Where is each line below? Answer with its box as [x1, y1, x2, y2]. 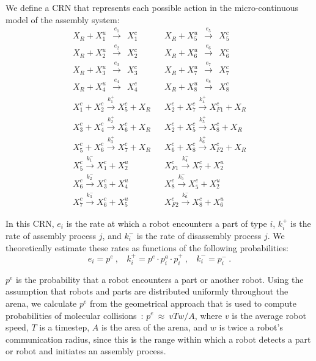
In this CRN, [6, 216, 54, 229]
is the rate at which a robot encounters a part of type [66, 216, 267, 229]
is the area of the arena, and [101, 321, 208, 334]
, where [194, 309, 222, 321]
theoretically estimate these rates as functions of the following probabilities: [6, 241, 288, 254]
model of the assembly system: [6, 13, 120, 26]
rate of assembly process [6, 229, 97, 241]
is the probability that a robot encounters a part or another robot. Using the [16, 273, 304, 285]
